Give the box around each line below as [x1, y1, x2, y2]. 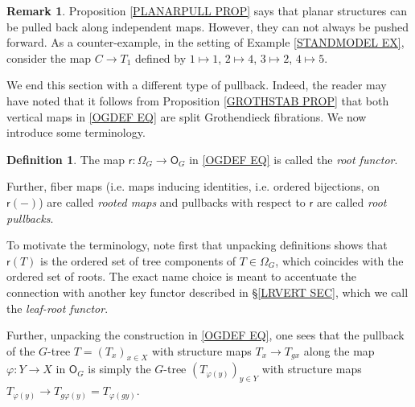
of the [6, 342, 35, 359]
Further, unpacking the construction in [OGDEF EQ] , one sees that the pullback [6, 327, 405, 343]
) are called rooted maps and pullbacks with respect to [39, 193, 306, 210]
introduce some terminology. [6, 124, 146, 141]
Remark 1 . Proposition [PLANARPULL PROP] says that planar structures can [6, 2, 408, 18]
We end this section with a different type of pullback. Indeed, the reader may [6, 76, 387, 93]
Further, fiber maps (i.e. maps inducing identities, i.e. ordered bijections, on [6, 178, 380, 195]
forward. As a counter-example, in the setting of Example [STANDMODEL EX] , [6, 34, 405, 51]
